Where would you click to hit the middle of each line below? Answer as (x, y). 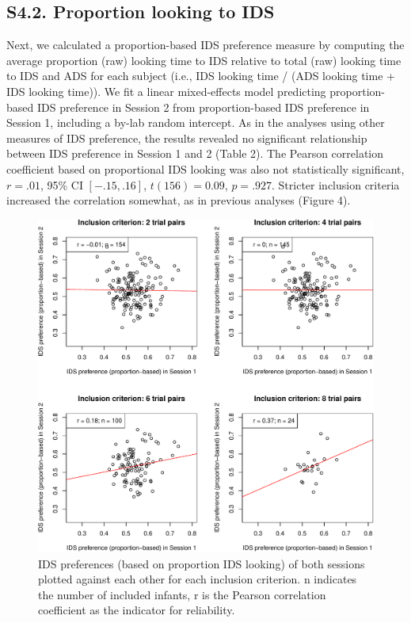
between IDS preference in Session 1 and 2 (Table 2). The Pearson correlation (195, 153)
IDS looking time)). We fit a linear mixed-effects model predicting (166, 91)
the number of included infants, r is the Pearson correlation (182, 594)
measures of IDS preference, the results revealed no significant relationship (187, 138)
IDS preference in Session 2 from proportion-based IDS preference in (203, 107)
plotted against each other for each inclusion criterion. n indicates (198, 579)
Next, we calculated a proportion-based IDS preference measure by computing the (205, 45)
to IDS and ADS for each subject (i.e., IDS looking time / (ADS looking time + (201, 76)
